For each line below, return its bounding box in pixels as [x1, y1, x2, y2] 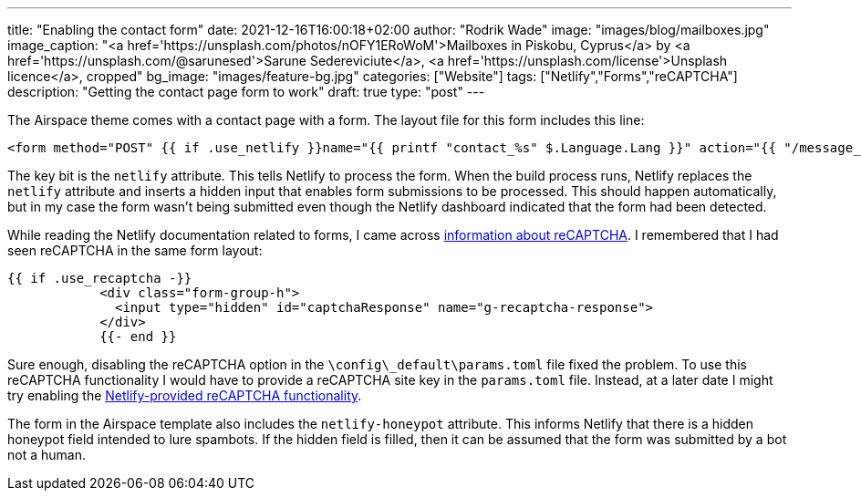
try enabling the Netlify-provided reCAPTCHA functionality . [7, 388, 362, 403]
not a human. [7, 447, 86, 462]
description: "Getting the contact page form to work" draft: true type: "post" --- [7, 84, 485, 99]
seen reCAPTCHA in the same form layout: [7, 243, 263, 258]
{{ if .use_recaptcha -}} [7, 271, 192, 285]
